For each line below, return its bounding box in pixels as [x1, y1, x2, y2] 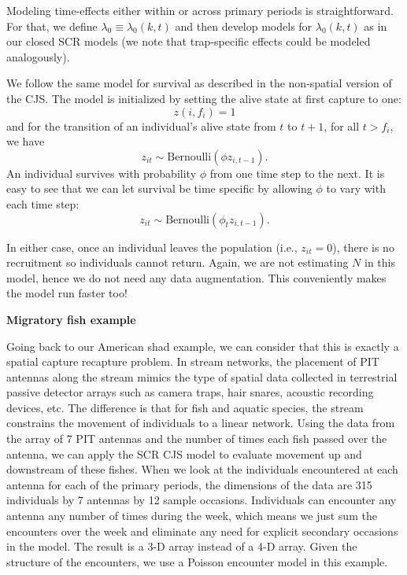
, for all [324, 117, 360, 134]
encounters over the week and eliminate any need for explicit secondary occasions [6, 522, 398, 539]
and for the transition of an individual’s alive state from [6, 117, 276, 134]
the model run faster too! [6, 285, 128, 301]
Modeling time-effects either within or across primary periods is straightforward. [6, 2, 394, 18]
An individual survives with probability [6, 164, 197, 181]
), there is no [332, 238, 394, 255]
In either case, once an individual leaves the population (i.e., [6, 238, 298, 255]
